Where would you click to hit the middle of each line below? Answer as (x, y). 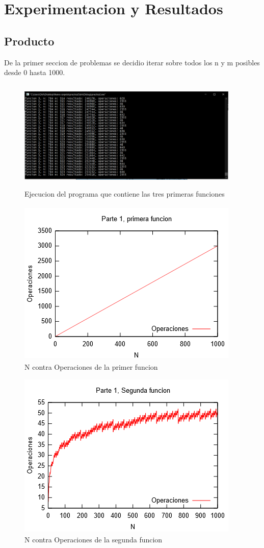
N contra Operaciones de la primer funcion (91, 366)
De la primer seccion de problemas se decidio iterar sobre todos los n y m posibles (132, 62)
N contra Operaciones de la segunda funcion (94, 539)
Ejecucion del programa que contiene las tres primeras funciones (125, 194)
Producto (29, 41)
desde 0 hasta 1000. (35, 72)
